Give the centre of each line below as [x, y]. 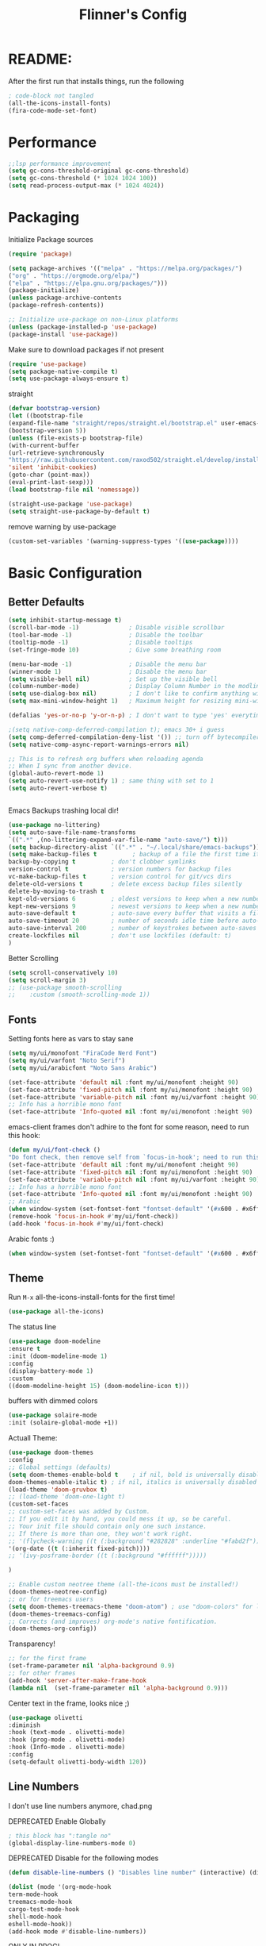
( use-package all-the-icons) [56, 1312]
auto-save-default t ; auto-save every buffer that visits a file [136, 913]
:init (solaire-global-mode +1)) [63, 1423]
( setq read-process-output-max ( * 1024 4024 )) [86, 186]
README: [40, 59]
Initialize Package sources [51, 239]
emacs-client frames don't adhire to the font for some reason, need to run [129, 1127]
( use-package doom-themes [51, 1453]
